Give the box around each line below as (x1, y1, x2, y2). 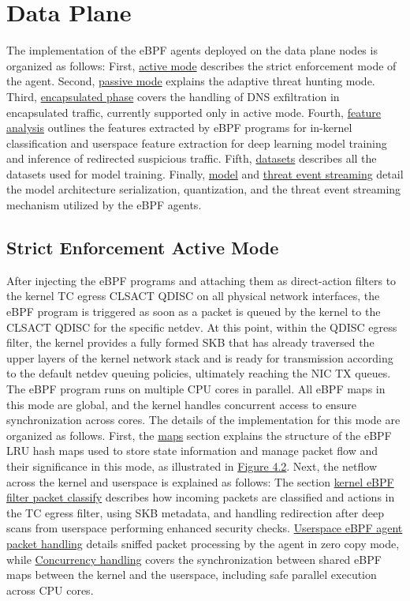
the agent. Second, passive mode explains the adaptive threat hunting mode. (6, 73, 375, 89)
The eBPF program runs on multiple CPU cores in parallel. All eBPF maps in (6, 381, 386, 397)
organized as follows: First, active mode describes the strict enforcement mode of (6, 57, 397, 73)
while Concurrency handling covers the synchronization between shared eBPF (6, 550, 382, 567)
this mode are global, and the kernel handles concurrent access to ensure (6, 396, 356, 412)
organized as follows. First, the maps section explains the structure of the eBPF (6, 426, 392, 443)
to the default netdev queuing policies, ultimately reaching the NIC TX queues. (6, 365, 391, 381)
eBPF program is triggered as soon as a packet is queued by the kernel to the (6, 303, 381, 320)
